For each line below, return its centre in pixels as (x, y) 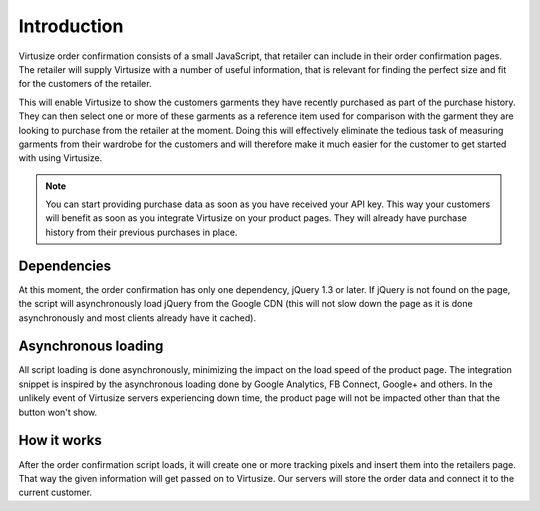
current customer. (55, 492)
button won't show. (58, 412)
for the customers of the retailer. (85, 84)
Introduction (71, 26)
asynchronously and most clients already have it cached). (137, 317)
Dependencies (65, 265)
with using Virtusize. (60, 158)
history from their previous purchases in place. (141, 232)
